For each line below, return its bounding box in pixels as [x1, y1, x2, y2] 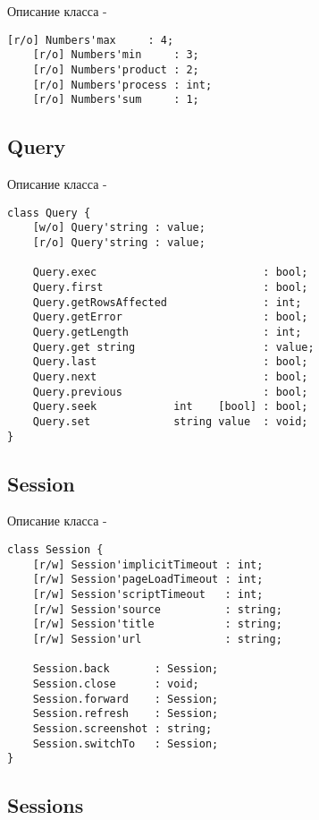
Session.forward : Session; [32, 692, 219, 705]
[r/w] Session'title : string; [32, 618, 282, 631]
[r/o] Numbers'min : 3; [32, 48, 199, 62]
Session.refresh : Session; [32, 707, 219, 721]
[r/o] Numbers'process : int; [32, 78, 213, 91]
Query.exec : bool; [32, 266, 308, 279]
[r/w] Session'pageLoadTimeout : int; [32, 573, 264, 586]
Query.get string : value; [32, 340, 315, 354]
